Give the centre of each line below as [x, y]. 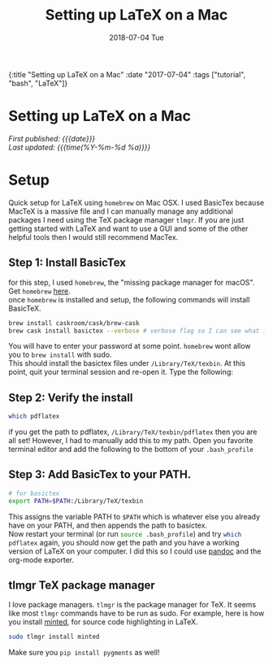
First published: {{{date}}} [52, 138]
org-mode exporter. [41, 559]
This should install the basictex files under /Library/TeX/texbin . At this [127, 363]
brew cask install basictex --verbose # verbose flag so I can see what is [139, 331]
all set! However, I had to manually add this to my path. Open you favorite [131, 441]
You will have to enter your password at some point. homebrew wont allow [130, 346]
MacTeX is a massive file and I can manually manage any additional [121, 211]
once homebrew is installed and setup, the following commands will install [129, 299]
